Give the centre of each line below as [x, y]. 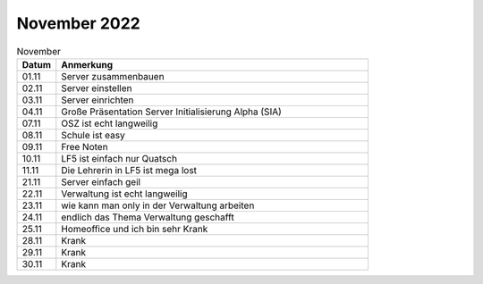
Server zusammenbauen [113, 76]
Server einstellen [97, 88]
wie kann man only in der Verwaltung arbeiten [158, 205]
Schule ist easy [93, 135]
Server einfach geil [101, 181]
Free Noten [85, 146]
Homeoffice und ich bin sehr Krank [135, 229]
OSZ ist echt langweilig [110, 123]
